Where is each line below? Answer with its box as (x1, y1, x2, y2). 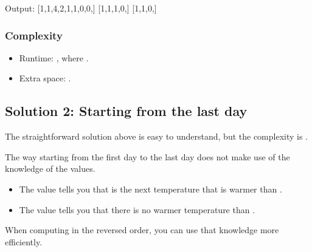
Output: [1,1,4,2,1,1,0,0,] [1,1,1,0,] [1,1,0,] (5, 2, 157, 14)
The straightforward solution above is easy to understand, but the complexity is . (5, 130, 308, 143)
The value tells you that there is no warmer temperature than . (19, 203, 255, 216)
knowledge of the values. (5, 162, 95, 175)
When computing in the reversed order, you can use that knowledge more (5, 223, 279, 236)
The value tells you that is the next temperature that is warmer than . (19, 182, 282, 195)
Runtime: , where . (19, 51, 89, 64)
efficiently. (5, 235, 43, 248)
